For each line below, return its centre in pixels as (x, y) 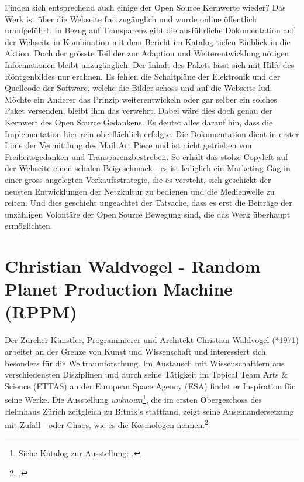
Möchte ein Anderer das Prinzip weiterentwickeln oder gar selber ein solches (141, 99)
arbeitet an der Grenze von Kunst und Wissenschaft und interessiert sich (135, 351)
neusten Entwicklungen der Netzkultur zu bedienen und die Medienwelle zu (140, 191)
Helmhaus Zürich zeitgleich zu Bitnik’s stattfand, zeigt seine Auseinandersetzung (149, 411)
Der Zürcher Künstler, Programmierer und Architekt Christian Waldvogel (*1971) (152, 340)
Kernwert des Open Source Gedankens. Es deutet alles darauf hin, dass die (139, 122)
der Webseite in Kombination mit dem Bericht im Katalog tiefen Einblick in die (148, 41)
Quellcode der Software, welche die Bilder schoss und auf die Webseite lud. (139, 88)
